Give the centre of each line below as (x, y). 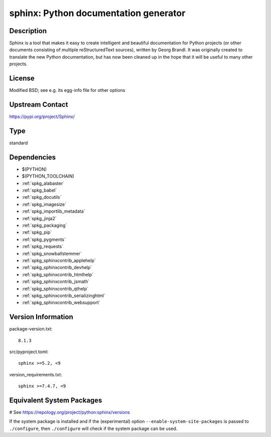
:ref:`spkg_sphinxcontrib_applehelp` (59, 260)
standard (19, 142)
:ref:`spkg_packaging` (44, 225)
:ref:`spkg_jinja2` (39, 218)
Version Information (41, 317)
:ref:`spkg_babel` (39, 190)
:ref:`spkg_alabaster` (43, 183)
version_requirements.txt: (36, 374)
